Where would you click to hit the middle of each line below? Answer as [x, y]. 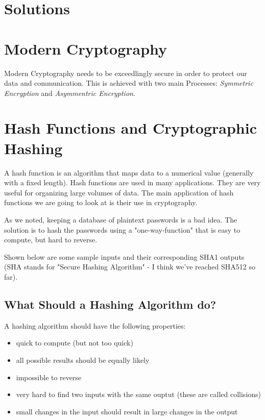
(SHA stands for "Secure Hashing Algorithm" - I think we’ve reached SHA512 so [130, 267]
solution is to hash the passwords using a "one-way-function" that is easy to [122, 229]
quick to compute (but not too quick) [75, 343]
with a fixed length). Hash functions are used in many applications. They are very [132, 182]
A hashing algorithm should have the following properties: [95, 325]
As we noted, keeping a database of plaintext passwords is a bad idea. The [121, 219]
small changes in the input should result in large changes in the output [127, 411]
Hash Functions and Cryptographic [130, 128]
